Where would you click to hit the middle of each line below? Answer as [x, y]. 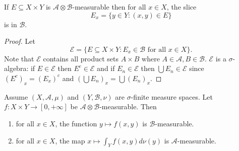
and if [106, 68]
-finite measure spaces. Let [172, 96]
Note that [19, 58]
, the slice [182, 7]
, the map [70, 140]
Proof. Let [20, 41]
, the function [76, 123]
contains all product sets [81, 58]
